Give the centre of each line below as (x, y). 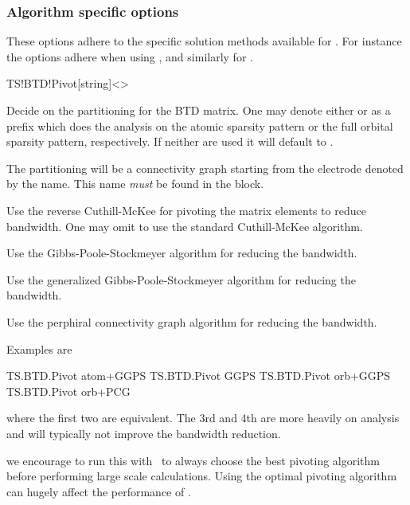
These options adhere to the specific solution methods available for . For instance (204, 41)
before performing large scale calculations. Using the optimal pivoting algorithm (202, 476)
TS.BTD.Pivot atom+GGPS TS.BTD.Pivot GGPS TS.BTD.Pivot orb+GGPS (199, 376)
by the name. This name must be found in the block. (135, 184)
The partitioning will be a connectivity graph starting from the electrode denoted (205, 168)
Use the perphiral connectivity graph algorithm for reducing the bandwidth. (192, 321)
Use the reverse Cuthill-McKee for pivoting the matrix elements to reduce (186, 210)
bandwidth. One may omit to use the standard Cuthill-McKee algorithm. (185, 226)
